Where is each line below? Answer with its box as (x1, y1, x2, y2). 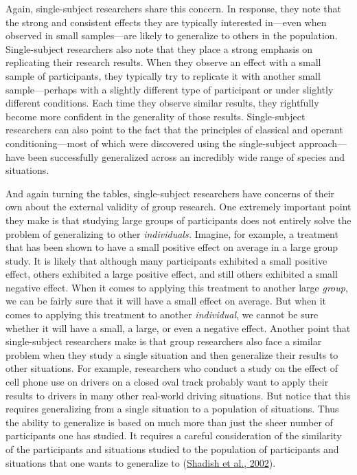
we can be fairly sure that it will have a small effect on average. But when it (5, 294, 327, 308)
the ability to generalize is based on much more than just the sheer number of (5, 415, 333, 429)
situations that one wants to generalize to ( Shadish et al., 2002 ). (5, 455, 276, 470)
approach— (299, 135, 347, 150)
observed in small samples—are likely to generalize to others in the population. (5, 28, 338, 43)
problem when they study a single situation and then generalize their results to (5, 347, 338, 362)
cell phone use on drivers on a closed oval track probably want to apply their (5, 375, 329, 389)
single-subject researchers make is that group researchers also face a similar (5, 334, 322, 349)
